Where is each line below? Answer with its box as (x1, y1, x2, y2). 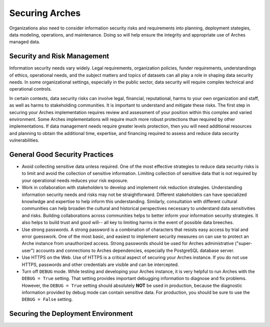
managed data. (9, 39, 40, 45)
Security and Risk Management (9, 52, 109, 60)
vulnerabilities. (9, 137, 39, 143)
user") (21, 247, 35, 253)
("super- (234, 240, 252, 246)
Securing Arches (9, 7, 81, 18)
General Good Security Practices (9, 150, 113, 158)
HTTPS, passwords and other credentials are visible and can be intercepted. (21, 261, 179, 267)
